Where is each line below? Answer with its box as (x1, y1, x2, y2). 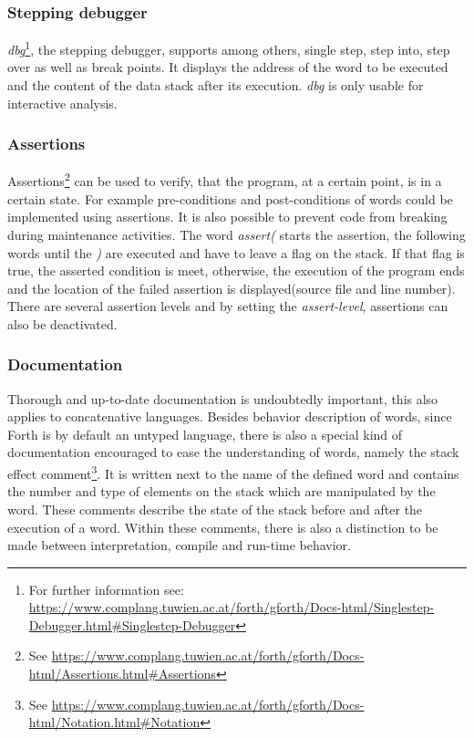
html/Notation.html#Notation (28, 712, 201, 732)
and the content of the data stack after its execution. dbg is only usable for (7, 76, 424, 95)
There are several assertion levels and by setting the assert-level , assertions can (7, 296, 448, 316)
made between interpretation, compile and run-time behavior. (7, 535, 352, 555)
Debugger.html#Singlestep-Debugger (28, 615, 236, 634)
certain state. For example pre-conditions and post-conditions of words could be (7, 189, 453, 208)
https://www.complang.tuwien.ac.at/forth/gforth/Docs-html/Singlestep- (28, 598, 435, 617)
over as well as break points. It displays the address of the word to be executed (7, 57, 448, 77)
